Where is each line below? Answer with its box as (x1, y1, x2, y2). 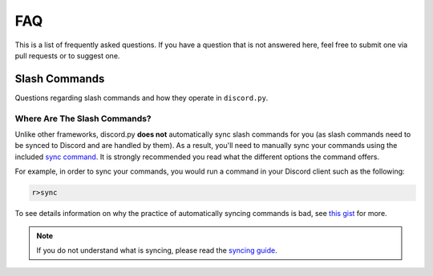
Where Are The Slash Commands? (14, 113, 152, 124)
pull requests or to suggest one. (14, 50, 120, 60)
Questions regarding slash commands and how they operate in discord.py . (14, 93, 269, 102)
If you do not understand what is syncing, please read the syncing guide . (36, 245, 278, 255)
